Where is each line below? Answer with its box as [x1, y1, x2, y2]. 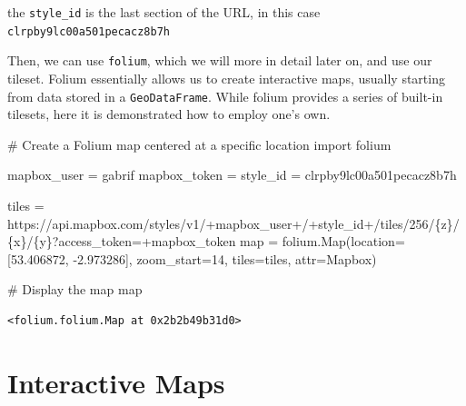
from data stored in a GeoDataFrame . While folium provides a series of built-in [7, 86, 443, 105]
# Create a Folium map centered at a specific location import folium [7, 134, 392, 153]
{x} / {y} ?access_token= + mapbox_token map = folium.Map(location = [7, 232, 405, 251]
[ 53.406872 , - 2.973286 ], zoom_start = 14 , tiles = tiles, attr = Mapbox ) [7, 249, 377, 268]
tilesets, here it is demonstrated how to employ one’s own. [7, 104, 331, 124]
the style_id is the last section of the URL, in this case [7, 3, 321, 21]
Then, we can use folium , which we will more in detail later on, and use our [7, 51, 432, 70]
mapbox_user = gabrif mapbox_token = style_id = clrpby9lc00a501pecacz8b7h [7, 165, 457, 184]
